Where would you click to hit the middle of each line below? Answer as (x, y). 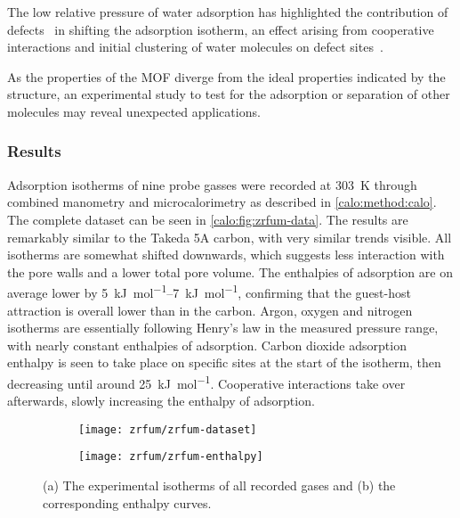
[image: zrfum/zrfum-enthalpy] (171, 457)
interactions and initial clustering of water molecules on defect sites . (195, 47)
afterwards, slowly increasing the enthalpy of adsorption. (161, 401)
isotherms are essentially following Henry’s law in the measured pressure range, (223, 328)
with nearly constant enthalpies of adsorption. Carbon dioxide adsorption (207, 345)
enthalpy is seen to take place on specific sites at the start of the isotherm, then (224, 362)
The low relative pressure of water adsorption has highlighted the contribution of (228, 12)
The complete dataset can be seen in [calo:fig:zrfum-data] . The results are (208, 219)
